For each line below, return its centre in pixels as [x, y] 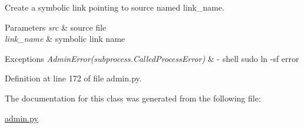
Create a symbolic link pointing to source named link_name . [115, 7]
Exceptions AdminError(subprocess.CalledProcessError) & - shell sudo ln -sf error [152, 58]
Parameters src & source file [56, 27]
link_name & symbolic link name [65, 39]
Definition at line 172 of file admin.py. [73, 78]
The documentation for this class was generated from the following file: [133, 98]
